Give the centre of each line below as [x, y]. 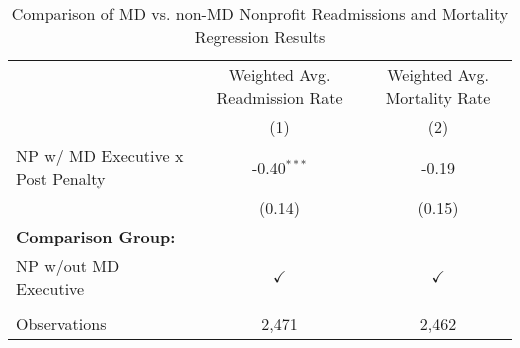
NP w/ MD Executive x [100, 155]
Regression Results [260, 36]
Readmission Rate [279, 97]
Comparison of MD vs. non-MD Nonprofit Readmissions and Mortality [260, 13]
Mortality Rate [438, 97]
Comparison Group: [96, 236]
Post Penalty [61, 178]
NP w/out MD [68, 265]
